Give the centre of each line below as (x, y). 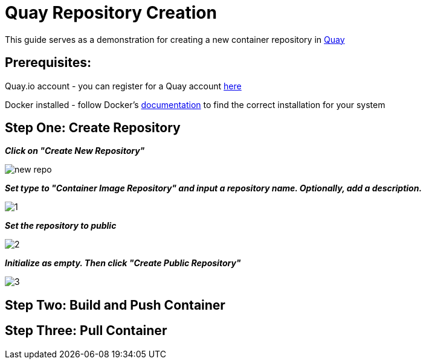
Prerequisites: (48, 63)
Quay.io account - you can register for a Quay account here (123, 86)
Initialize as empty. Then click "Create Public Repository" (123, 263)
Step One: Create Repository (93, 128)
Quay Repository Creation (111, 13)
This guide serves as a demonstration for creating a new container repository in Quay (175, 39)
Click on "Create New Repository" (75, 151)
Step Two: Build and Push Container (115, 305)
